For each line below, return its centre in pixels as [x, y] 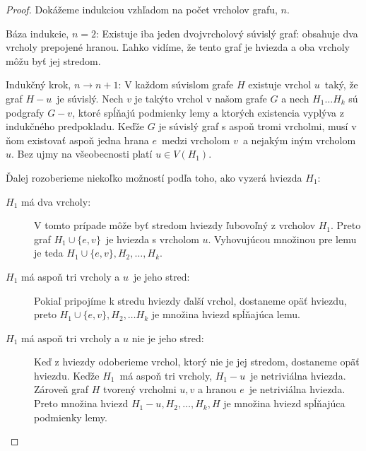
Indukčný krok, [39, 84]
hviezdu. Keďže [67, 375]
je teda [49, 253]
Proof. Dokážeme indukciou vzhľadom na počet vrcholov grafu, [142, 9]
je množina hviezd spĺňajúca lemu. [226, 314]
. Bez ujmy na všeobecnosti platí [82, 154]
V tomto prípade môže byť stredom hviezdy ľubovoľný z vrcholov [175, 225]
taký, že [341, 84]
